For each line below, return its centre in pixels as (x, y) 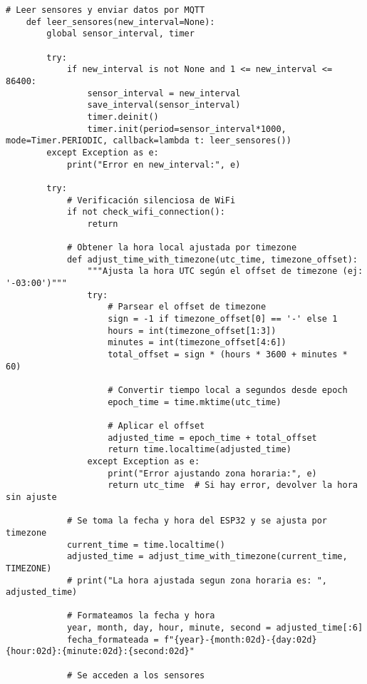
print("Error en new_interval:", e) (154, 164)
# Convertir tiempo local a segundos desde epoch (228, 390)
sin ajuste (31, 497)
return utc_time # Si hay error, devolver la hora (233, 485)
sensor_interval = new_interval (164, 93)
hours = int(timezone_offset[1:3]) (192, 331)
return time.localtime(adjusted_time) (200, 450)
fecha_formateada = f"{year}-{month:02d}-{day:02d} (192, 639)
